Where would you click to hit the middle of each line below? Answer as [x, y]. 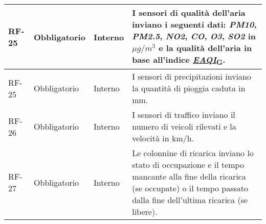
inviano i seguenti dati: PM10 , [194, 24]
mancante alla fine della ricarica [189, 177]
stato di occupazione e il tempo [188, 165]
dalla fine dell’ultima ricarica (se [190, 200]
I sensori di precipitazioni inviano [192, 77]
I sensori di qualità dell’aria [189, 13]
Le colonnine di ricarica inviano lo [193, 153]
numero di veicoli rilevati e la [184, 127]
